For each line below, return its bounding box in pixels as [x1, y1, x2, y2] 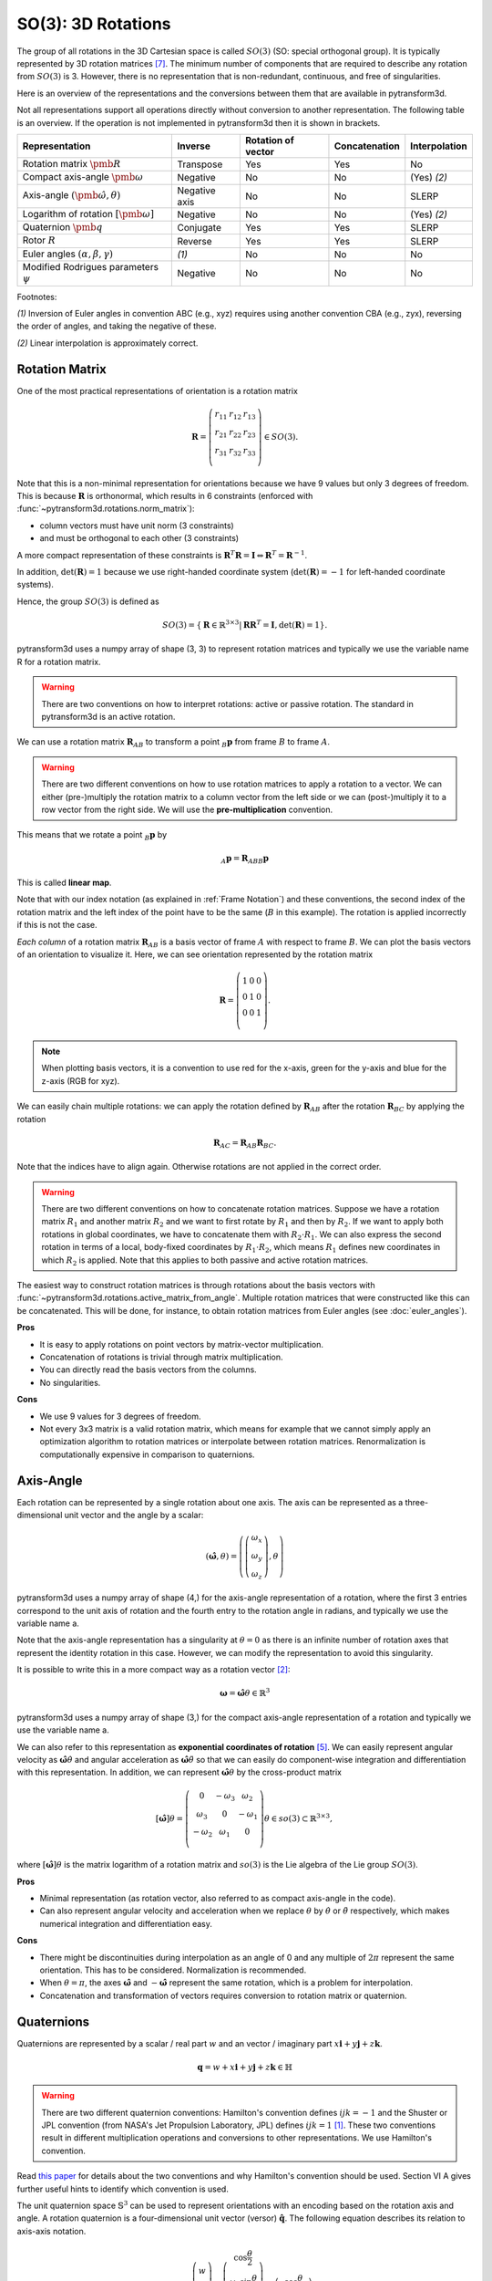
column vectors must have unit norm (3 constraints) [39, 520, 234, 531]
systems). [16, 579, 55, 590]
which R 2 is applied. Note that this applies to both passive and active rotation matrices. [41, 1255, 369, 1267]
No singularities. [39, 1377, 101, 1388]
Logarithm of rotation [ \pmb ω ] [22, 207, 155, 220]
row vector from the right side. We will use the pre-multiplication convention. [41, 804, 333, 815]
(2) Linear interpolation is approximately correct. [16, 338, 199, 349]
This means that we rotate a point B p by [16, 829, 168, 843]
